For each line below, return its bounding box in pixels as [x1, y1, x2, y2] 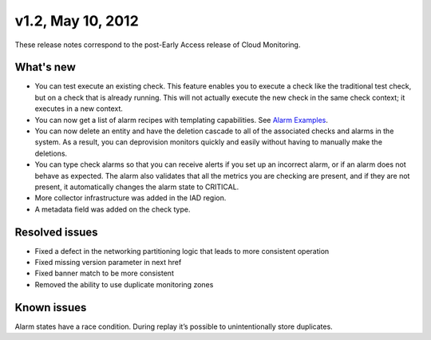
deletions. [34, 148, 68, 158]
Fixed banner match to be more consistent [34, 268, 175, 279]
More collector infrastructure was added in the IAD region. [34, 193, 227, 203]
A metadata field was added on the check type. [34, 204, 191, 214]
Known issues [14, 300, 87, 314]
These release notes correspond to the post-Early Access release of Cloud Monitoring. [14, 40, 301, 49]
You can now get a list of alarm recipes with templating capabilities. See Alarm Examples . [34, 115, 329, 125]
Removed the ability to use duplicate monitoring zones [34, 279, 214, 289]
